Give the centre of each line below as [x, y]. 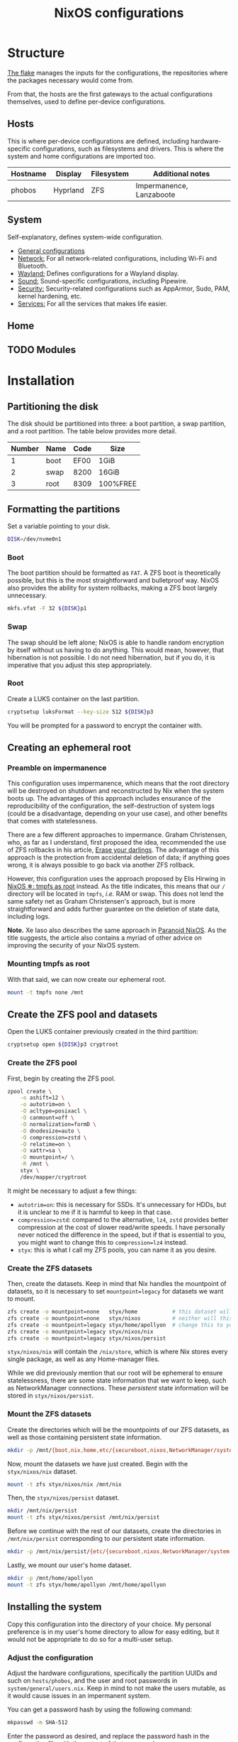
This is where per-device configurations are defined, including [98, 141]
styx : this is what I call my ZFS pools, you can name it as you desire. [117, 1250]
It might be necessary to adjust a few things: [72, 1191]
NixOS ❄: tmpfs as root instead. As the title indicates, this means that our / [116, 887]
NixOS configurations [119, 13]
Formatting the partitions [64, 509]
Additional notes [182, 173]
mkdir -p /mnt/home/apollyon [50, 1579]
